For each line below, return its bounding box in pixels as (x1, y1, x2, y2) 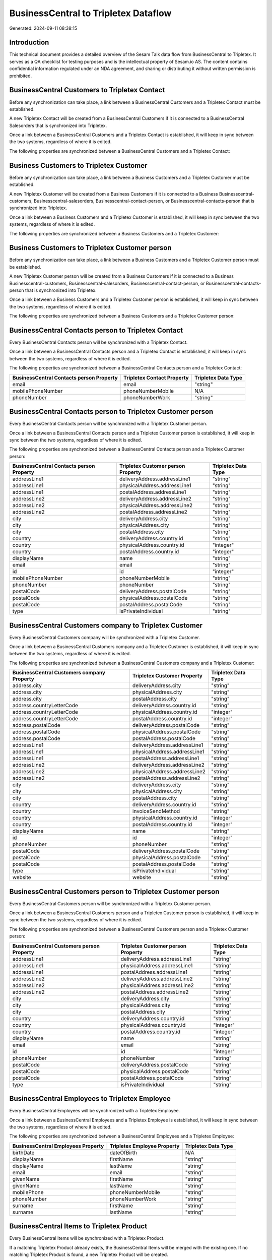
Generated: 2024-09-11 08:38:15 (9, 25, 78, 31)
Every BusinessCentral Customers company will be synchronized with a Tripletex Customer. (9, 634, 200, 640)
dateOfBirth (109, 1149, 138, 1156)
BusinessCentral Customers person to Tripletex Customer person (9, 887, 220, 896)
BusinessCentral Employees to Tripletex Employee (9, 1094, 171, 1103)
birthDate (12, 1149, 35, 1156)
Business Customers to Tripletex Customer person (9, 243, 172, 252)
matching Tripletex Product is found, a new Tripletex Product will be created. (9, 1251, 168, 1257)
